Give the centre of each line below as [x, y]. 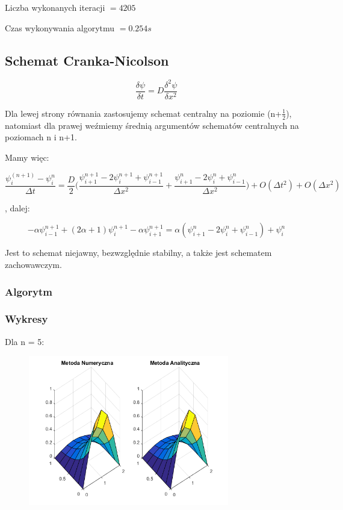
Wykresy [26, 319]
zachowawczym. [33, 265]
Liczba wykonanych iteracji [55, 7]
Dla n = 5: [25, 341]
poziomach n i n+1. [41, 137]
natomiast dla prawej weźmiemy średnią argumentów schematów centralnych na [152, 125]
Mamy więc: [27, 157]
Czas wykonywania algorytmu [60, 27]
